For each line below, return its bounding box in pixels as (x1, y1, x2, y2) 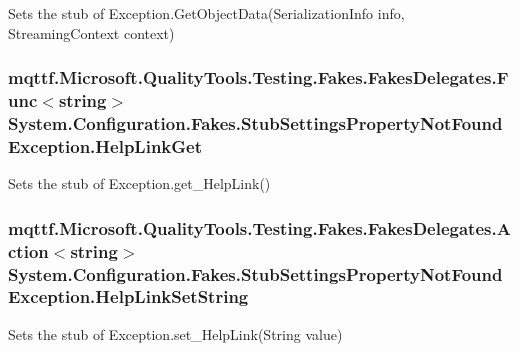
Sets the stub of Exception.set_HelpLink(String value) (8, 323, 343, 344)
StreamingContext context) (8, 22, 175, 43)
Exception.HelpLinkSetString (8, 284, 249, 309)
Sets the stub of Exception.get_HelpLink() (8, 173, 271, 194)
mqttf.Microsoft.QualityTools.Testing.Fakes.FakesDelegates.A (8, 215, 511, 240)
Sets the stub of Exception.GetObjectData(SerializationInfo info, (8, 3, 405, 23)
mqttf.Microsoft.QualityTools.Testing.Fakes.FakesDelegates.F (8, 65, 509, 90)
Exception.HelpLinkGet (8, 133, 203, 158)
